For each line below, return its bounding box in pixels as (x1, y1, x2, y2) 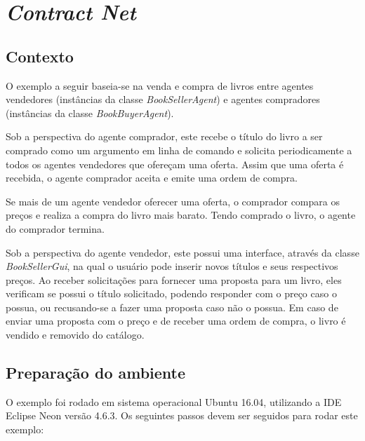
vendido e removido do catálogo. (6, 327, 145, 342)
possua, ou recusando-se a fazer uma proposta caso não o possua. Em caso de (6, 299, 338, 314)
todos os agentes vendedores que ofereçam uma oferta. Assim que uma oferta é (6, 156, 344, 171)
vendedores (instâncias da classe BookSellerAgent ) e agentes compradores (6, 92, 320, 107)
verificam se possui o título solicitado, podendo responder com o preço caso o (6, 286, 337, 301)
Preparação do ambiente (6, 362, 186, 384)
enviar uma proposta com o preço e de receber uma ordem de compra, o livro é (6, 313, 346, 328)
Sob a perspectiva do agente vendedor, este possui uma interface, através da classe (6, 245, 359, 259)
